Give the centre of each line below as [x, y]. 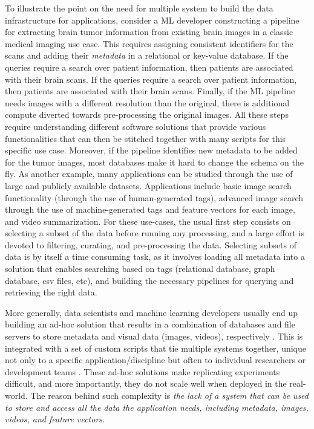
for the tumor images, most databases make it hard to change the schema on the [154, 162]
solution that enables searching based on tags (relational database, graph [140, 269]
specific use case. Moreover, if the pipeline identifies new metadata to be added [151, 150]
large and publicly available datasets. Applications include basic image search [148, 185]
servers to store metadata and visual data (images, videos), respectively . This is [154, 336]
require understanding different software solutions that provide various [136, 126]
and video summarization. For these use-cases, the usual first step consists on [148, 221]
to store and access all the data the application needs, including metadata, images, [157, 407]
